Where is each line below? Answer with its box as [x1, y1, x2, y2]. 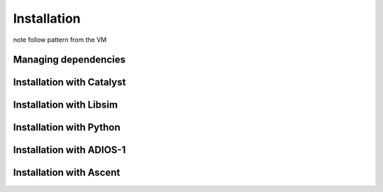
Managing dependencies [13, 54, 126, 66]
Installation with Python [13, 121, 121, 134]
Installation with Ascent [13, 166, 121, 179]
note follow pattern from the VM [13, 35, 107, 44]
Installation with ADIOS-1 [13, 144, 126, 156]
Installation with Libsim [13, 99, 118, 111]
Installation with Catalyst [13, 77, 126, 89]
